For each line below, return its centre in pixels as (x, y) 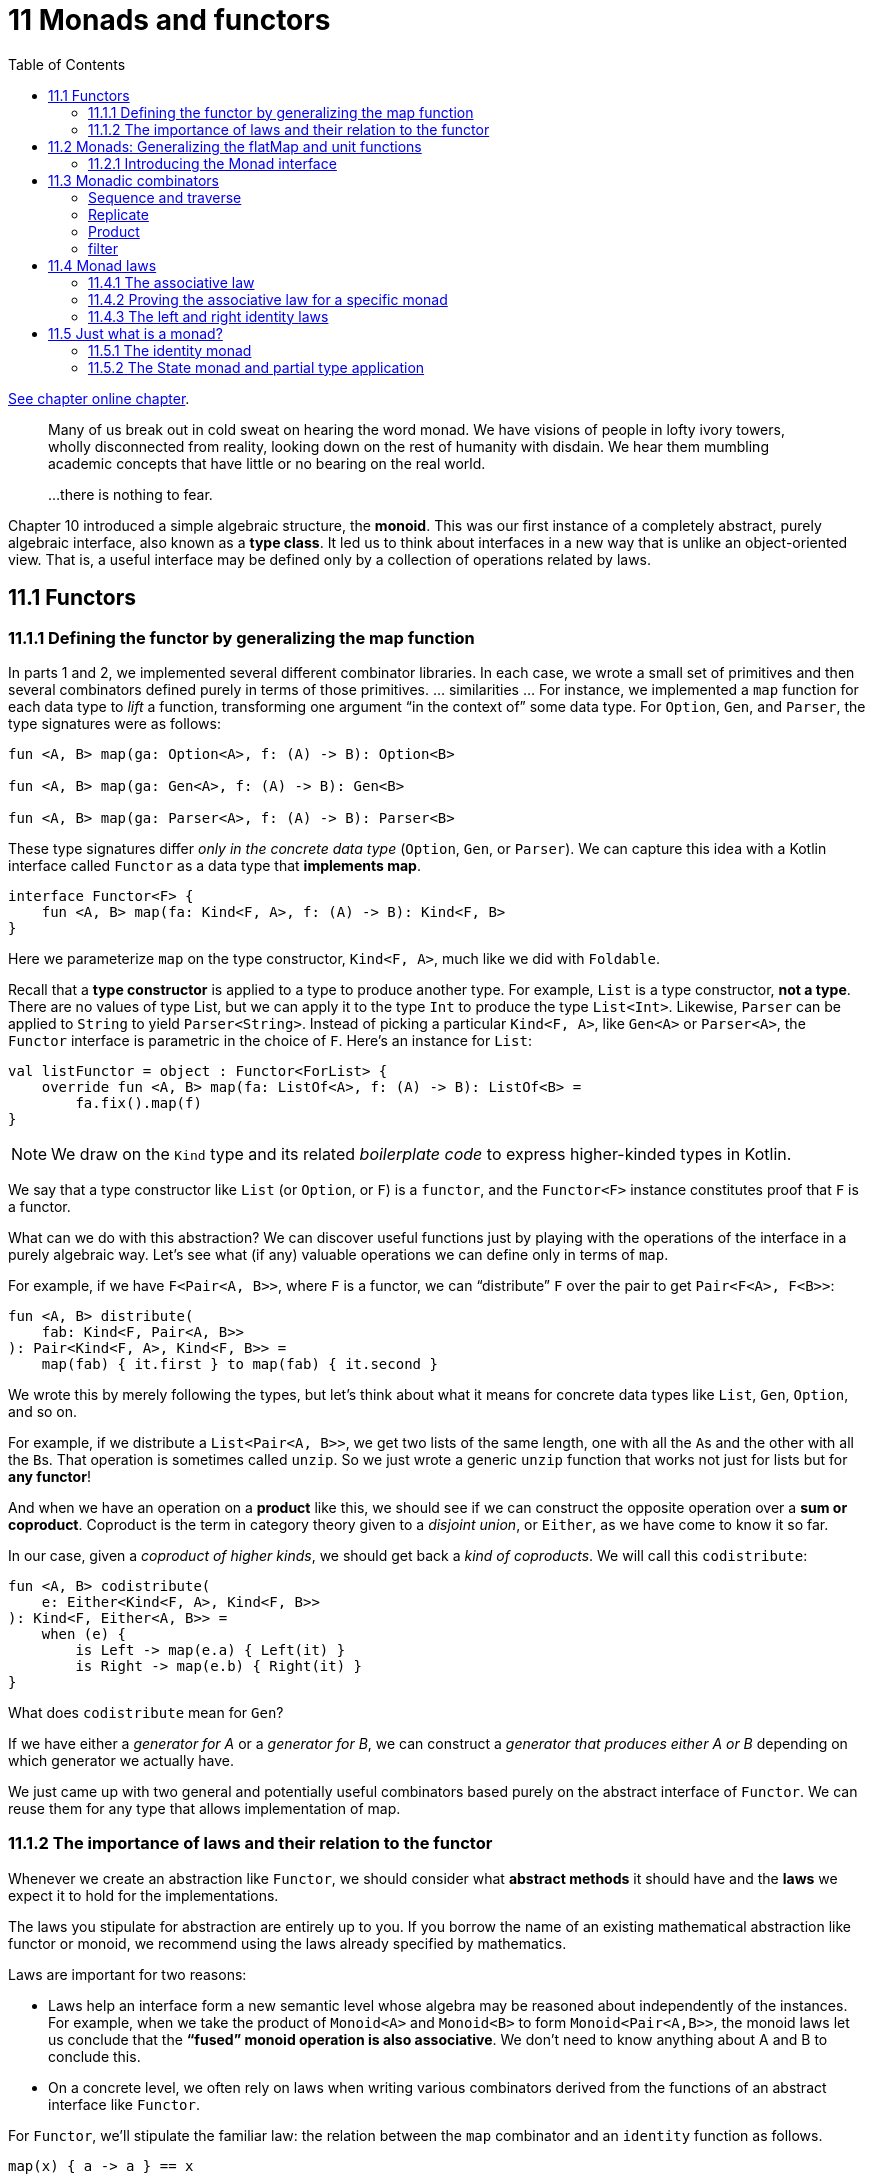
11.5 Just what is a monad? (135, 333)
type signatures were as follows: (114, 723)
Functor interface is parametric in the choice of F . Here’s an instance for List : (270, 1040)
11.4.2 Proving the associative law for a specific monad (268, 299)
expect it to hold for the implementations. (143, 1895)
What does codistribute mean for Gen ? (146, 1712)
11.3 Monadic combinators (133, 180)
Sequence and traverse (165, 197)
